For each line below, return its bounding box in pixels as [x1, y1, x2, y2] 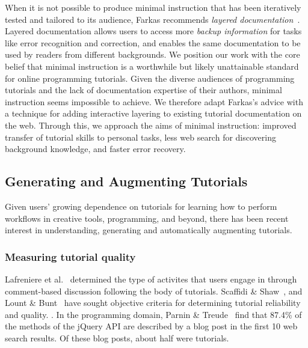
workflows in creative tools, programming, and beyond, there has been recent [5, 212, 289, 224]
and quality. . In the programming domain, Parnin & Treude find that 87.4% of [5, 308, 302, 320]
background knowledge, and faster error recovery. [5, 142, 186, 155]
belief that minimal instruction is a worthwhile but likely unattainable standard [5, 60, 299, 72]
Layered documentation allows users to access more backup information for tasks [5, 25, 302, 37]
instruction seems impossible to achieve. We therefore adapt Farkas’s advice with [5, 95, 303, 108]
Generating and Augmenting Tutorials [5, 172, 248, 191]
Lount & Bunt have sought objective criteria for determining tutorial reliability [5, 296, 301, 309]
